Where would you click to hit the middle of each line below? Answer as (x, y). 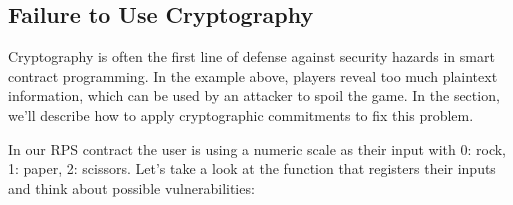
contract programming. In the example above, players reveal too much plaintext (253, 75)
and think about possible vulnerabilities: (131, 187)
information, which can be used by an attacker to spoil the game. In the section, (254, 95)
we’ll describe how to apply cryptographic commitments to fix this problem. (241, 114)
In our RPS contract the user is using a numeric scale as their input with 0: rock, (257, 148)
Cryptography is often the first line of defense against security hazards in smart (251, 56)
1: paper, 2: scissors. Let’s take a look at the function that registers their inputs (252, 168)
